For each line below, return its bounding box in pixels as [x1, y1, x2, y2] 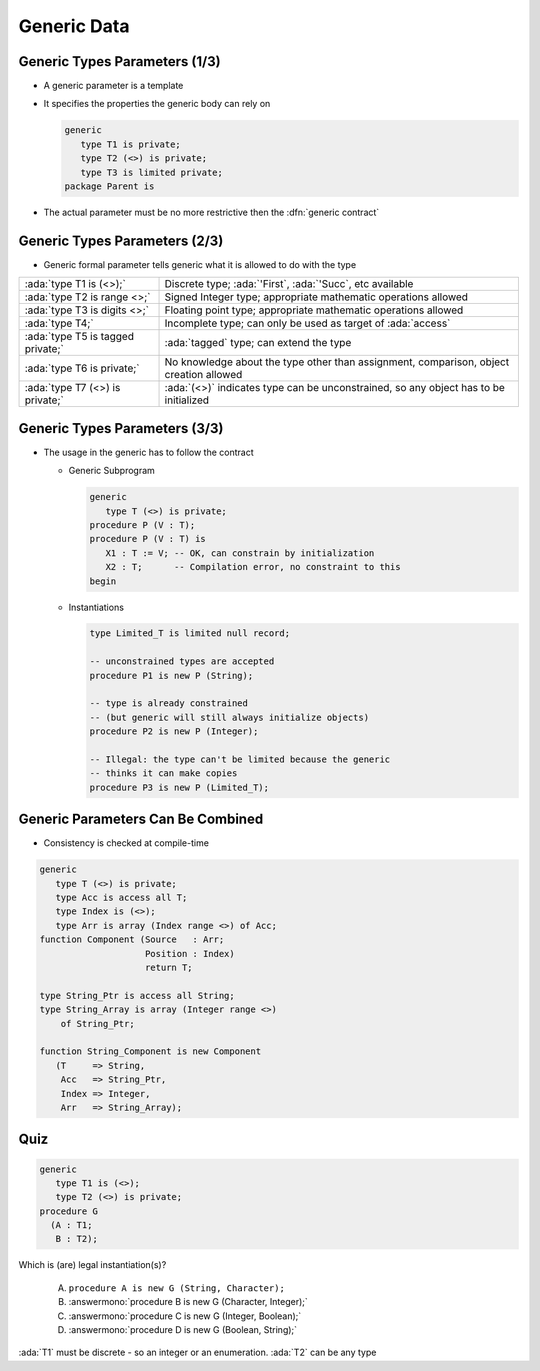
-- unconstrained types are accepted [89, 656, 275, 667]
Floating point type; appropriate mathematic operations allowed [164, 303, 464, 317]
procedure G [39, 1205, 99, 1217]
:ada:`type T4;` [24, 316, 94, 330]
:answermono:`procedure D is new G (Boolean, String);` [68, 1324, 298, 1335]
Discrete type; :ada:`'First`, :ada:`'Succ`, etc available [164, 277, 414, 291]
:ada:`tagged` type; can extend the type [164, 336, 352, 350]
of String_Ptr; [60, 1018, 135, 1029]
